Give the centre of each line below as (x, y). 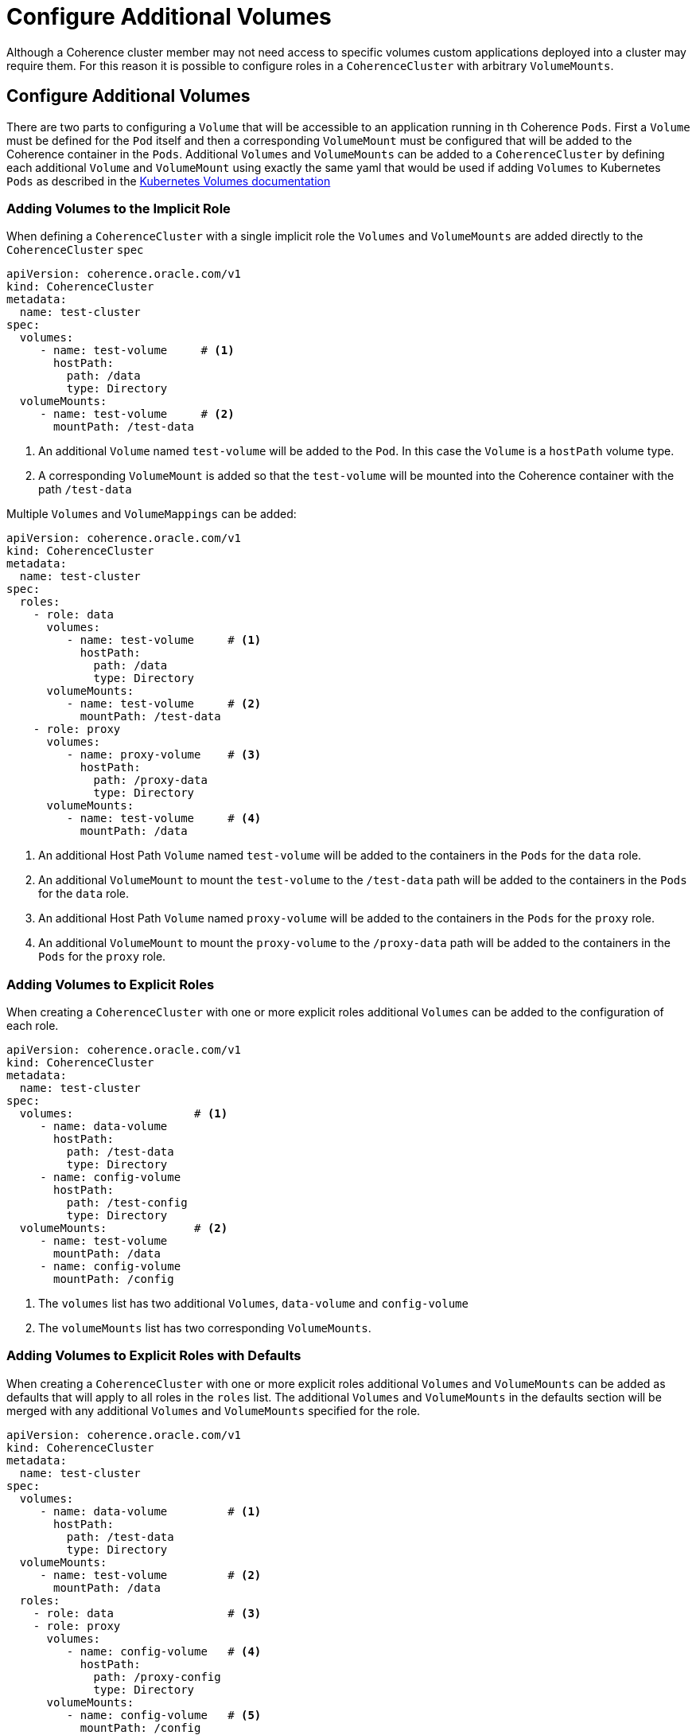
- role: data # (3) (147, 1613)
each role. (33, 1026)
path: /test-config (127, 1203)
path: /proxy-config (157, 1677)
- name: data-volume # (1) (151, 1511)
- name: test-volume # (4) (164, 819)
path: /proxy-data (150, 780)
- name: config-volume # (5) (164, 1715)
